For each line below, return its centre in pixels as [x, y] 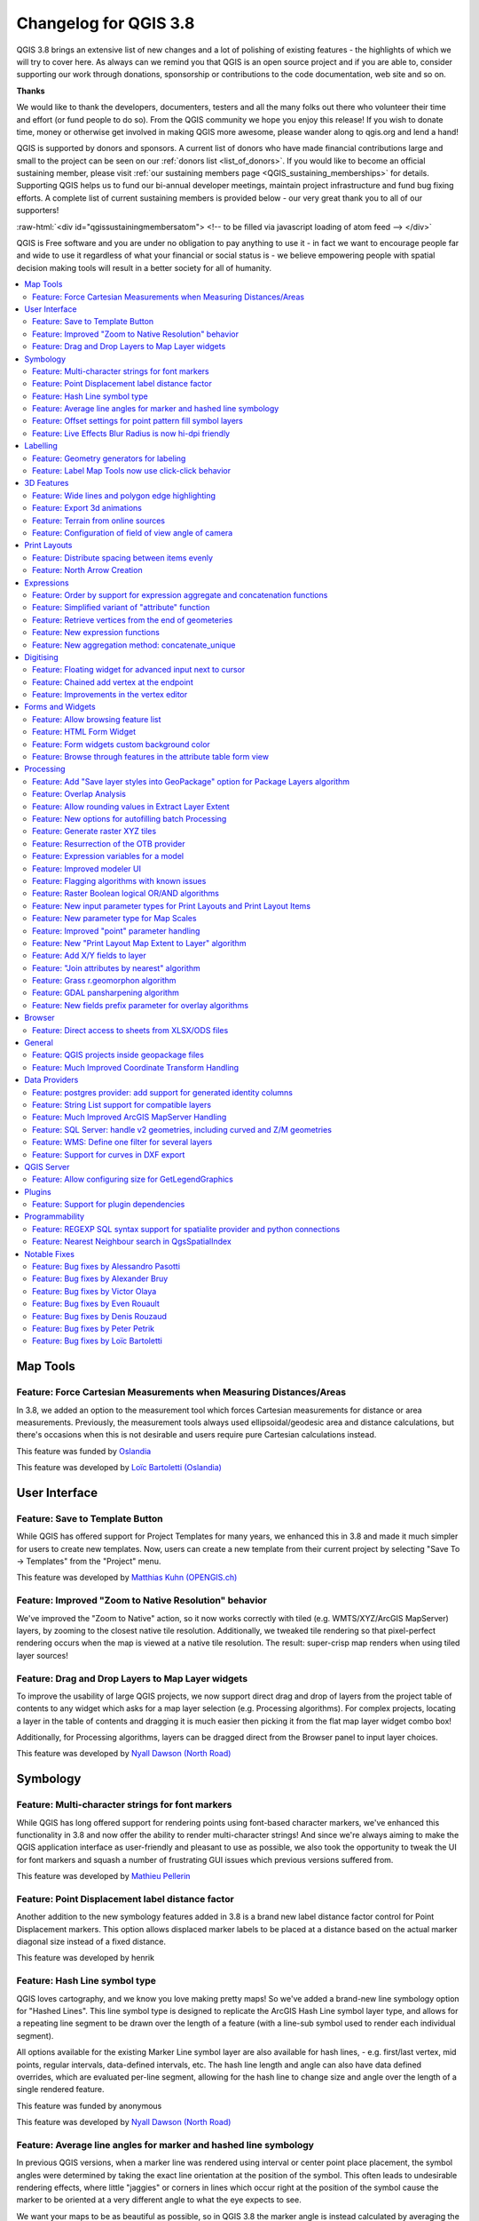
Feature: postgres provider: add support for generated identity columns [162, 1092]
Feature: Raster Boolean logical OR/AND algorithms [126, 894]
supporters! [38, 211]
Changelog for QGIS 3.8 [106, 23]
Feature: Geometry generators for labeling [109, 458]
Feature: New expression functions [96, 633]
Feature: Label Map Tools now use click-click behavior [132, 471]
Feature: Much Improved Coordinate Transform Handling [136, 1067]
